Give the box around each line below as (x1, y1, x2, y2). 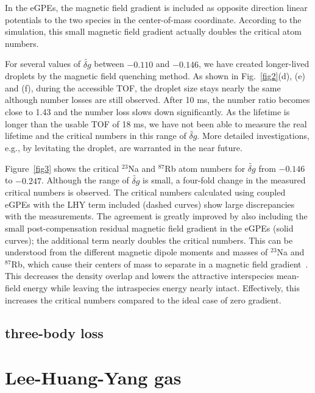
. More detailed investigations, (197, 129, 310, 142)
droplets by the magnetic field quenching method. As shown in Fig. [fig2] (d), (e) (5, 69, 305, 82)
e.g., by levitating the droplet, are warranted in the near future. (5, 141, 242, 154)
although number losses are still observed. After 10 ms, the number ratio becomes (5, 93, 310, 106)
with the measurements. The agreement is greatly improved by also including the (5, 210, 308, 222)
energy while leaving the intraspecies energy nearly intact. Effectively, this (23, 281, 300, 294)
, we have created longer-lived (198, 57, 310, 70)
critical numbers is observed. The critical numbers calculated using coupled (5, 186, 286, 199)
